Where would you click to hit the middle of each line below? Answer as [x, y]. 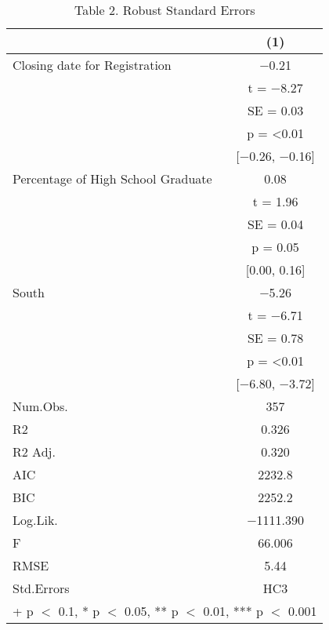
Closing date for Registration [92, 65]
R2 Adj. [34, 452]
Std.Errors [41, 588]
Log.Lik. [35, 520]
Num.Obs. [40, 406]
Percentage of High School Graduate [112, 178]
